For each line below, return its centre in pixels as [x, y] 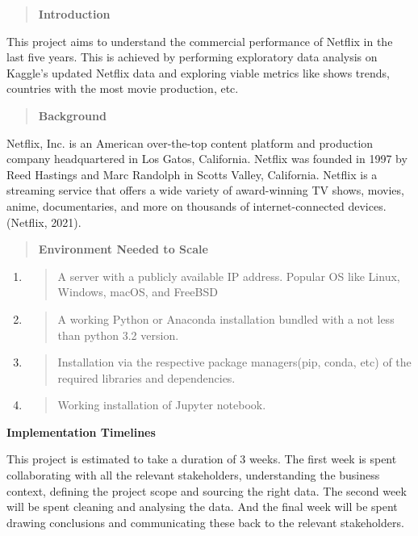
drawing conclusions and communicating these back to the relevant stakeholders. [205, 522]
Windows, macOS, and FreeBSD [138, 292]
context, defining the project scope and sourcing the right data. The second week [207, 490]
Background [72, 115]
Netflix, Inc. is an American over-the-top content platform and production [190, 142]
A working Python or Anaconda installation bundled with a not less [226, 318]
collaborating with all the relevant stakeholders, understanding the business [193, 475]
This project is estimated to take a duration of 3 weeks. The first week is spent [202, 459]
